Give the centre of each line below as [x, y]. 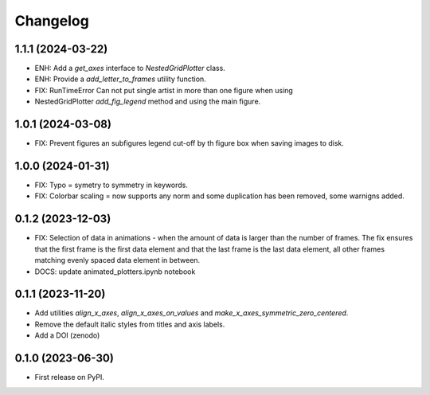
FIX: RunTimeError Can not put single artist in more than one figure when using [164, 90]
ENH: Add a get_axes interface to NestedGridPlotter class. [130, 68]
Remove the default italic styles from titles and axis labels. [130, 324]
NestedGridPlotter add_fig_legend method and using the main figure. [148, 102]
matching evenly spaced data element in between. [117, 260]
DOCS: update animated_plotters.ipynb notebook [115, 272]
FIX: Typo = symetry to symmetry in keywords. [111, 185]
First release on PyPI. [70, 377]
